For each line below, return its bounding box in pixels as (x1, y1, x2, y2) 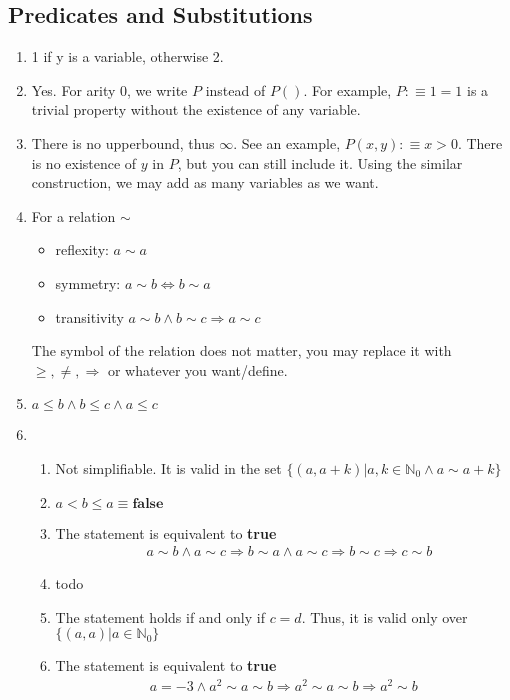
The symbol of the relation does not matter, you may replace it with (31, 340, 452, 361)
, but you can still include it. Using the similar (177, 152, 463, 173)
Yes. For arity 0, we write (31, 79, 188, 100)
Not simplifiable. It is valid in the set (55, 457, 282, 478)
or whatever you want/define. (107, 359, 288, 380)
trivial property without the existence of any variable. (31, 99, 361, 120)
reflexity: (55, 239, 109, 260)
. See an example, (233, 132, 341, 153)
